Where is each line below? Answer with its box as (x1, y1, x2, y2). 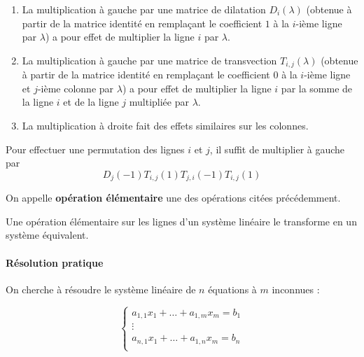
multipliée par (129, 94, 189, 109)
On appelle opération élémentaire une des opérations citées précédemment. (6, 190, 341, 205)
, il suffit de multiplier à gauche (209, 141, 345, 156)
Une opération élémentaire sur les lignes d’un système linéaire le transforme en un (6, 213, 357, 228)
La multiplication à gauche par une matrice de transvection (22, 52, 277, 67)
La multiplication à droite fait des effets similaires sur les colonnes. (22, 118, 309, 133)
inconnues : (272, 281, 320, 296)
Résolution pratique (6, 255, 104, 269)
